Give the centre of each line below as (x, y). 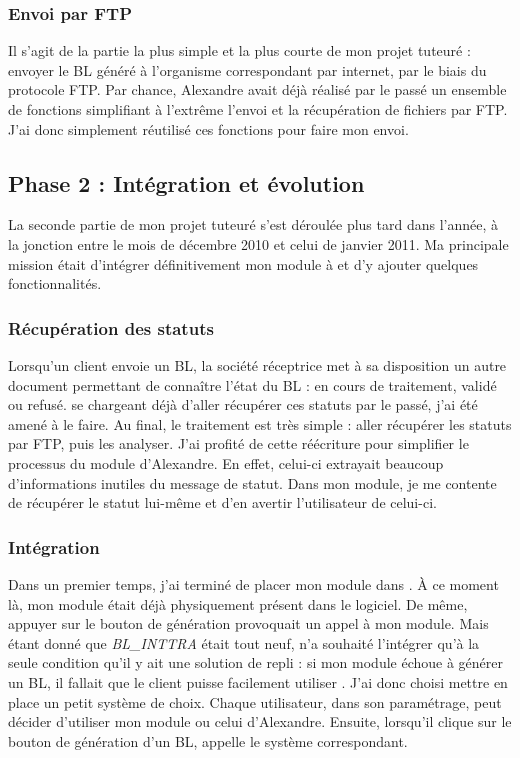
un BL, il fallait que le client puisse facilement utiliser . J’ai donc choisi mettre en (258, 681)
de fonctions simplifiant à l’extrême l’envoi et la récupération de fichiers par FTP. (258, 109)
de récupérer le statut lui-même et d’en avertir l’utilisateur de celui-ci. (222, 502)
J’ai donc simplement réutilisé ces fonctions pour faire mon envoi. (208, 128)
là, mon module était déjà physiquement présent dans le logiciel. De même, (238, 603)
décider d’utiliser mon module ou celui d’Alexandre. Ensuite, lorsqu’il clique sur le (260, 721)
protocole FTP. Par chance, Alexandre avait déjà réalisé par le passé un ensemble (257, 89)
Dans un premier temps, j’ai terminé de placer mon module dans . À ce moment (253, 583)
